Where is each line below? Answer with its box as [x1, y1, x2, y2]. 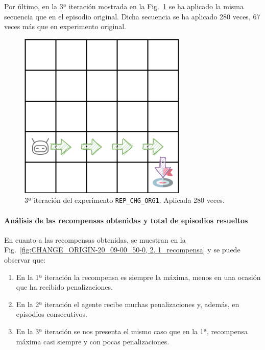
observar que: [4, 254, 46, 265]
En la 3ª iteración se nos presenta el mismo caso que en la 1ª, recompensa [16, 325, 248, 336]
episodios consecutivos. [16, 309, 87, 319]
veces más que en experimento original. [4, 21, 126, 32]
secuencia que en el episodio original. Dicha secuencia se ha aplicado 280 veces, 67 [4, 11, 260, 21]
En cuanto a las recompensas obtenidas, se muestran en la [4, 234, 186, 245]
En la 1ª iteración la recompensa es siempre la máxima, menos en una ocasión [16, 271, 261, 282]
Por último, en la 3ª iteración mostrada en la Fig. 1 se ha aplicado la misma [4, 1, 244, 11]
